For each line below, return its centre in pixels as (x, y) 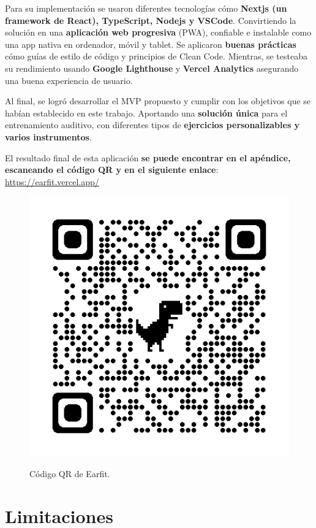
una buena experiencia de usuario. (69, 80)
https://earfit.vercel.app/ (52, 181)
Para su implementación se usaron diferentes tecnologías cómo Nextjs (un (146, 8)
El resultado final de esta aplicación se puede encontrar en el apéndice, (148, 157)
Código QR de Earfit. (70, 473)
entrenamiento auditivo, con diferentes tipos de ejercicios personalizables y (152, 125)
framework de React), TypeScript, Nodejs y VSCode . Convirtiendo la (151, 20)
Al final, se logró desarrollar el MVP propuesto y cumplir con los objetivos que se (158, 101)
